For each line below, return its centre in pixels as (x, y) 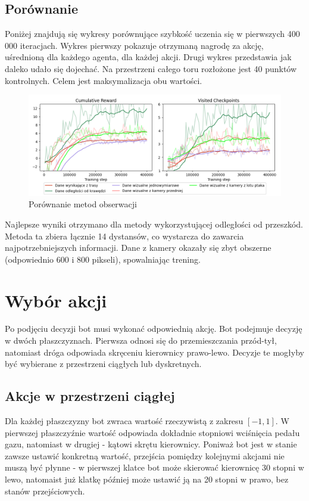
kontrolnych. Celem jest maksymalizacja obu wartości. (104, 80)
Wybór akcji (56, 300)
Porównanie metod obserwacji (83, 204)
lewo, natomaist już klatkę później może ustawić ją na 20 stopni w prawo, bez (147, 479)
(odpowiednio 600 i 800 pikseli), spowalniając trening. (103, 259)
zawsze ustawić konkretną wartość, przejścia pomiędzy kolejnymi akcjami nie (145, 455)
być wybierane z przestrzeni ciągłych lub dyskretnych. (103, 364)
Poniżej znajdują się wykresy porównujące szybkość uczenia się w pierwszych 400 (152, 34)
